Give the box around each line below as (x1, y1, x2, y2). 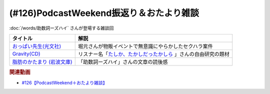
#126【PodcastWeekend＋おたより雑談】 (21, 79, 107, 85)
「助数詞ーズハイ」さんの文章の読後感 (77, 58, 168, 65)
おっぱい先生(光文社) (12, 42, 61, 49)
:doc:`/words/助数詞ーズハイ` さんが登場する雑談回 (9, 25, 114, 31)
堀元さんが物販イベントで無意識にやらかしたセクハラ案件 (77, 42, 213, 49)
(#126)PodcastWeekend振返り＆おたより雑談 (9, 7, 199, 18)
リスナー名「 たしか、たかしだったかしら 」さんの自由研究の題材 (77, 50, 230, 57)
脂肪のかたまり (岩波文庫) (12, 58, 72, 65)
